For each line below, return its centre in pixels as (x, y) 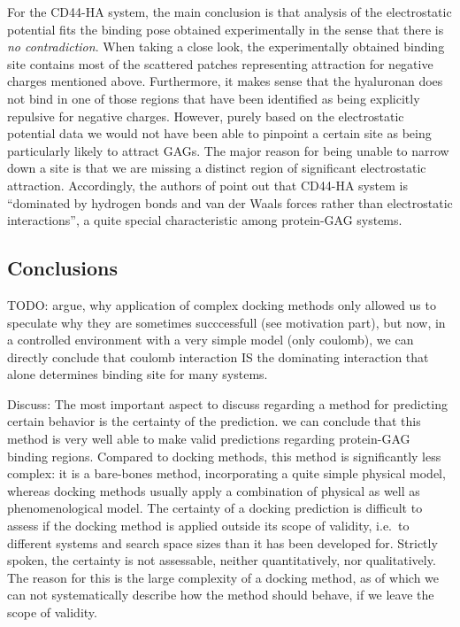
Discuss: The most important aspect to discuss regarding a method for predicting (227, 403)
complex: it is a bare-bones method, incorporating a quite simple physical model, (226, 473)
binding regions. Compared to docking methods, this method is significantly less (224, 456)
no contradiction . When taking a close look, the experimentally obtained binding (226, 46)
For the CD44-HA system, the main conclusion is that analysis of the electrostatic (230, 12)
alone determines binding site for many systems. (138, 374)
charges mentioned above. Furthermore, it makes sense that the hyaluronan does (225, 81)
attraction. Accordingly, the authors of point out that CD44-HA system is (207, 185)
